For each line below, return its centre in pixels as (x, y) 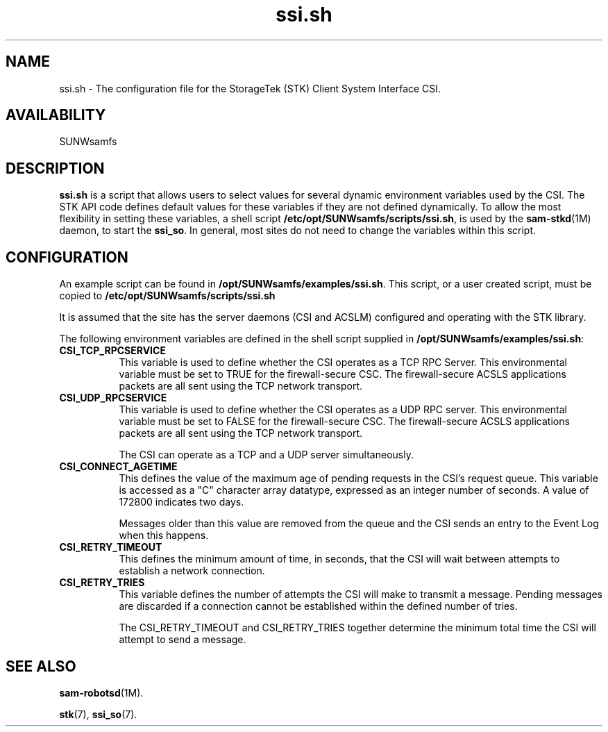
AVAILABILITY (56, 115)
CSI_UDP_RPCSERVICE (113, 398)
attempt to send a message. (183, 640)
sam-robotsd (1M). (101, 692)
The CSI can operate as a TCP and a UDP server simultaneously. (266, 455)
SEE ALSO (41, 666)
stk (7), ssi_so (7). (98, 714)
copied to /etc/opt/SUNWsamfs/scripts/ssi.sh (167, 296)
